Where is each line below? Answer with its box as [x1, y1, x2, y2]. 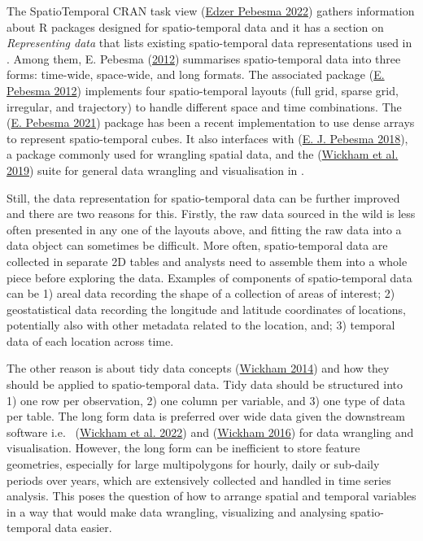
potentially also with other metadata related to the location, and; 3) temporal [7, 316, 395, 334]
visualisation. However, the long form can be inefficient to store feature [7, 439, 360, 456]
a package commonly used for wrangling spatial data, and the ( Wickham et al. [7, 146, 399, 163]
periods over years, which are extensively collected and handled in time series [7, 471, 391, 488]
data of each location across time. [7, 332, 174, 349]
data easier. [55, 519, 112, 536]
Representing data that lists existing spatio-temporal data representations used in [7, 34, 412, 51]
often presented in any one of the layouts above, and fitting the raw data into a [7, 220, 402, 238]
